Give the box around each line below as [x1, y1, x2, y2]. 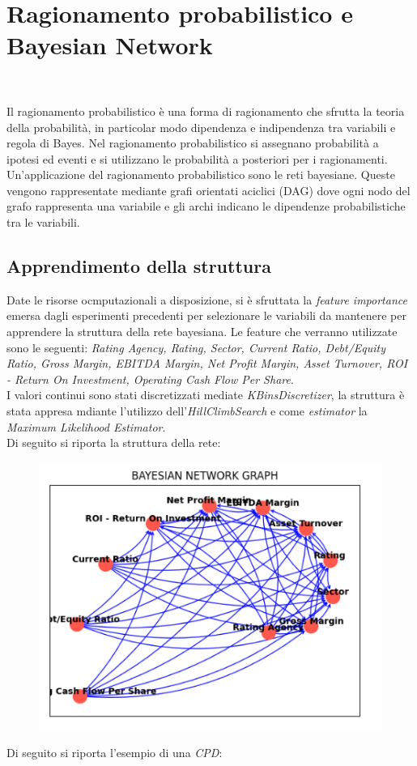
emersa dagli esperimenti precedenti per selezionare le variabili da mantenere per [6, 307, 407, 324]
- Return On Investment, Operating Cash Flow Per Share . [6, 370, 294, 387]
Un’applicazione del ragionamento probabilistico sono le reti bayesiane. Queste [6, 166, 395, 183]
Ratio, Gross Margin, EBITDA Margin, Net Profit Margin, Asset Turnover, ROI [6, 355, 408, 372]
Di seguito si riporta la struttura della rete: [6, 434, 221, 451]
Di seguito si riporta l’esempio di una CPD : [6, 744, 223, 761]
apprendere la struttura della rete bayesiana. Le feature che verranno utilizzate [6, 323, 398, 340]
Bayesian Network [6, 28, 213, 62]
